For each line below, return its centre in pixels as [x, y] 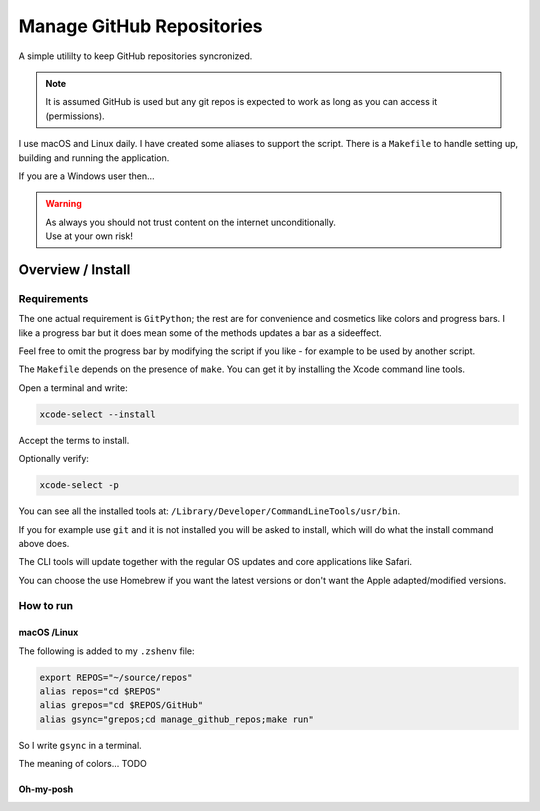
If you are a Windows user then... [86, 176]
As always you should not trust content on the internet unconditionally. [191, 222]
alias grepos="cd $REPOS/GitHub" [121, 705]
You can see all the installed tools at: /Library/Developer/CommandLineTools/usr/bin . [209, 511]
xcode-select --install [98, 414]
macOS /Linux [48, 632]
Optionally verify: [54, 459]
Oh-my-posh [46, 789]
